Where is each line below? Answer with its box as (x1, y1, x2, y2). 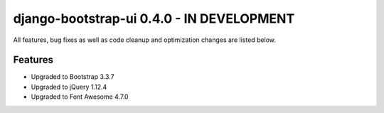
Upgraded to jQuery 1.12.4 (31, 82, 107, 91)
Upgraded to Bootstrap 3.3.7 (31, 72, 114, 81)
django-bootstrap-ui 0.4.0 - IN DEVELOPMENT (13, 11, 295, 26)
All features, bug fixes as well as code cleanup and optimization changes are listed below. (13, 36, 277, 44)
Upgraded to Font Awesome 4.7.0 (31, 92, 129, 101)
